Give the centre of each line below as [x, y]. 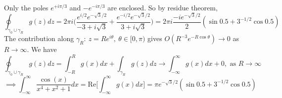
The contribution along [39, 38]
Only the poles [26, 7]
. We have [42, 49]
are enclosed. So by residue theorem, [163, 7]
